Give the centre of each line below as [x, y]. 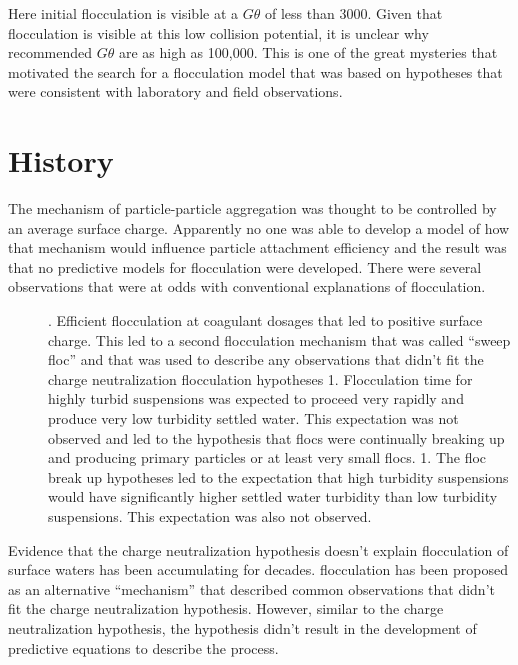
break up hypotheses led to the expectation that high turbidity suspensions [278, 476]
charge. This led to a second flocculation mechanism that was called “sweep [279, 339]
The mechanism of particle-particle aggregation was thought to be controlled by [252, 208]
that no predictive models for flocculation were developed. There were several [245, 266]
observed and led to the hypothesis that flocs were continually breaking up [276, 437]
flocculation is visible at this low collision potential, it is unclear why [218, 32]
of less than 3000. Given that [353, 13]
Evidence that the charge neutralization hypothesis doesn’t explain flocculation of [258, 549]
